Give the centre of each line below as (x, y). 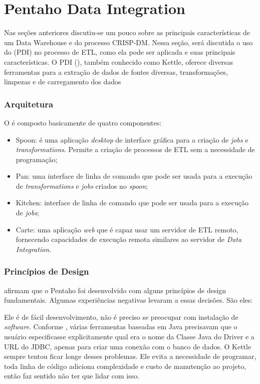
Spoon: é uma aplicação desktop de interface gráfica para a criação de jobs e (132, 139)
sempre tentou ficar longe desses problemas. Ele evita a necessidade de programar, (130, 356)
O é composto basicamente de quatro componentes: (83, 122)
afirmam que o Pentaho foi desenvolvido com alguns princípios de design (115, 290)
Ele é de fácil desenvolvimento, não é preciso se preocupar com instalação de (121, 316)
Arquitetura (29, 104)
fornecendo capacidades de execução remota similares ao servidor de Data (129, 239)
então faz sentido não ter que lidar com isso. (72, 376)
